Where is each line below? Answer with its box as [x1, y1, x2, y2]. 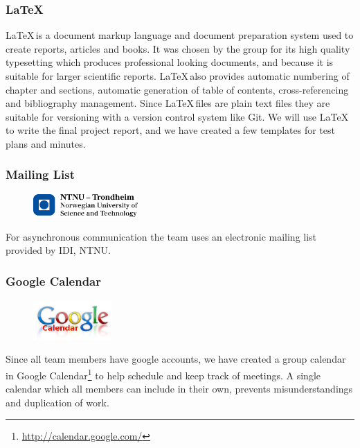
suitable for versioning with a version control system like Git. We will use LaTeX [6, 109, 349, 123]
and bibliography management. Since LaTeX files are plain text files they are [6, 96, 330, 110]
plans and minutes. [6, 136, 86, 150]
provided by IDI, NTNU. [6, 243, 111, 257]
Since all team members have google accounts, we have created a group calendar [6, 352, 346, 366]
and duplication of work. [6, 395, 109, 409]
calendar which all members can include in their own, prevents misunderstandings [6, 381, 353, 396]
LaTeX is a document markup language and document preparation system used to [6, 28, 354, 42]
